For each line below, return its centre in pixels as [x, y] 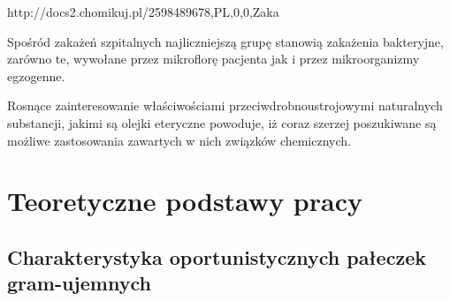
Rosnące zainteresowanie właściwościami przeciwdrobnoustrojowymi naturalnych [225, 105]
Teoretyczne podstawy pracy [185, 201]
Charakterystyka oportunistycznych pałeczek [217, 256]
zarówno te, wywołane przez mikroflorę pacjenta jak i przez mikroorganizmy [214, 59]
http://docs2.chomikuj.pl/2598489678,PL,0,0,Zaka [143, 11]
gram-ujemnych [79, 283]
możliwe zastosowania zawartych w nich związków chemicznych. [179, 140]
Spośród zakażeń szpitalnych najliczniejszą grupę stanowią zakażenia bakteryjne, [225, 41]
